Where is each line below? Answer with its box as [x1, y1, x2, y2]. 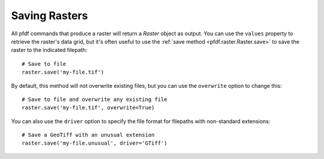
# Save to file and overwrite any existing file [22, 96, 167, 103]
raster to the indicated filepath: [11, 47, 88, 54]
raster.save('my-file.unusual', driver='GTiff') [22, 140, 167, 146]
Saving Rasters [11, 9, 88, 22]
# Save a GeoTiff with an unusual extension [22, 132, 155, 139]
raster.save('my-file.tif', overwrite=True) [22, 105, 155, 111]
